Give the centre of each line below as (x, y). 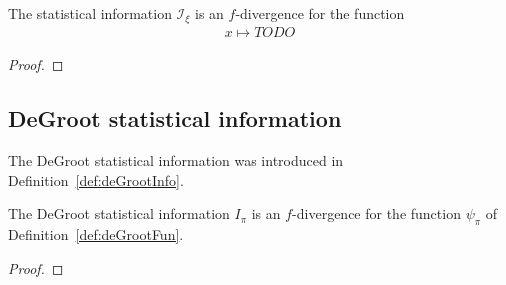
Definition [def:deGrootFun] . (96, 234)
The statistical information (90, 13)
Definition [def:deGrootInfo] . (96, 179)
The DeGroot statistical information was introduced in (176, 160)
